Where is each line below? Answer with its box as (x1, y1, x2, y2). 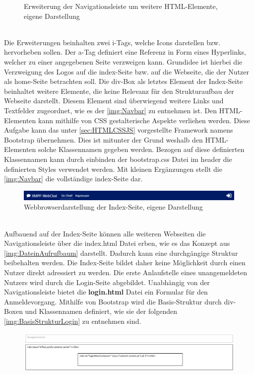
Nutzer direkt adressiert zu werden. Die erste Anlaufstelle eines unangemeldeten (4, 267, 247, 278)
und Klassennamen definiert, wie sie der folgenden (25, 306, 177, 316)
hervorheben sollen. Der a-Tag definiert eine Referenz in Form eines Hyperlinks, (4, 47, 246, 57)
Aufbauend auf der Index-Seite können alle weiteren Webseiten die (4, 228, 206, 238)
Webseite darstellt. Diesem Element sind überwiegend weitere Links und (4, 95, 224, 106)
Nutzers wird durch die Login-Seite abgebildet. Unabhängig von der (4, 277, 210, 287)
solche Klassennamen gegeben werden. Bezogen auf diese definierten (38, 144, 245, 154)
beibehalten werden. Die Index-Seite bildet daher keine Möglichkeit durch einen (4, 257, 246, 268)
